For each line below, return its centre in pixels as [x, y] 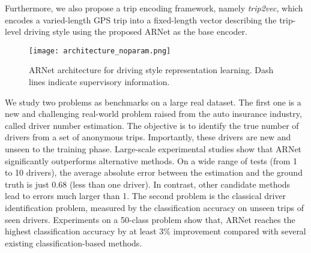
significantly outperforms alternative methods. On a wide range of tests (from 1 [151, 160]
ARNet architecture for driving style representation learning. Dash [151, 70]
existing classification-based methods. [74, 243]
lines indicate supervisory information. [99, 82]
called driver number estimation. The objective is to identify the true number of [152, 125]
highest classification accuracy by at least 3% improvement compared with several [155, 231]
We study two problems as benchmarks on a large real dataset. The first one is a [153, 102]
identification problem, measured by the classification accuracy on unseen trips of [154, 207]
